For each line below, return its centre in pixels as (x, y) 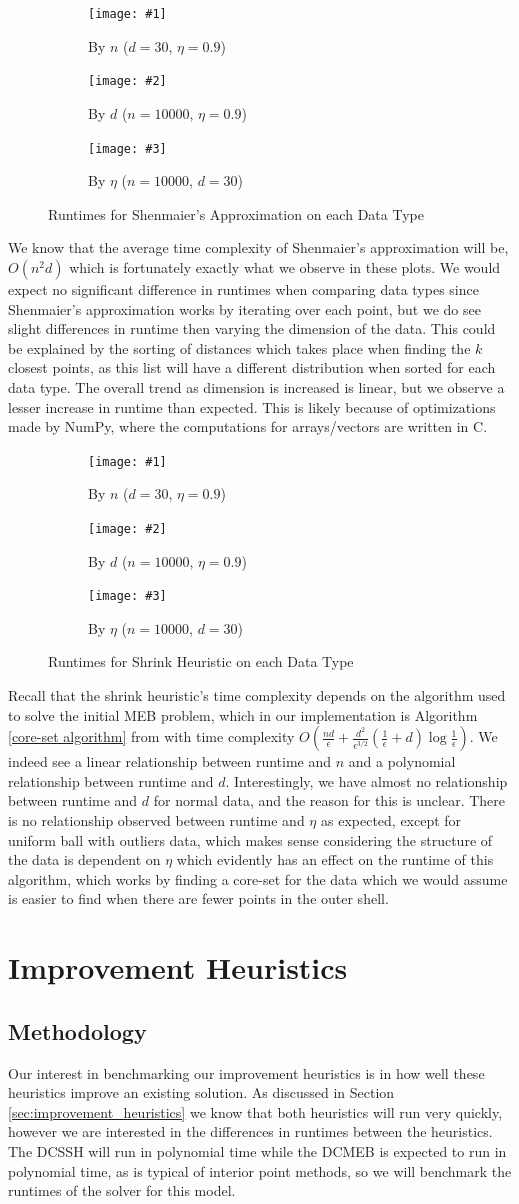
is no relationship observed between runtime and (156, 820)
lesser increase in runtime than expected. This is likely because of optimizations (252, 406)
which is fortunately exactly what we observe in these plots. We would (285, 266)
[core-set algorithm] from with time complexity (151, 736)
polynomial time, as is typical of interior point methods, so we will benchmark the (260, 1170)
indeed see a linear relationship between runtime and (170, 761)
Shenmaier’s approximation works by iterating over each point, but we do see (244, 308)
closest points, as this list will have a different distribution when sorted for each (252, 367)
